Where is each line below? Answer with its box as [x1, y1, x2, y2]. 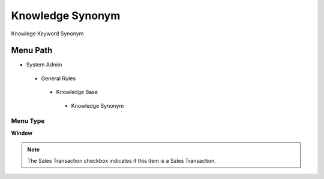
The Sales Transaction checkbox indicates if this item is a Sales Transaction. [27, 157, 216, 164]
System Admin [26, 61, 62, 68]
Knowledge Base [56, 89, 98, 96]
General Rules [41, 75, 76, 82]
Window [11, 129, 33, 136]
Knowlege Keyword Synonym [11, 30, 84, 37]
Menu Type [11, 117, 45, 125]
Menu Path [11, 45, 53, 56]
